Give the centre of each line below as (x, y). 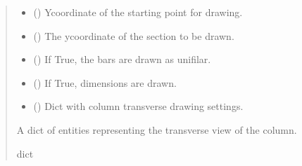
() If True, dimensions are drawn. (105, 82)
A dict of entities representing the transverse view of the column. (157, 129)
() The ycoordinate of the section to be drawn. (134, 35)
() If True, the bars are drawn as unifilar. (122, 59)
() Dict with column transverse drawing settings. (138, 106)
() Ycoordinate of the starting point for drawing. (138, 12)
